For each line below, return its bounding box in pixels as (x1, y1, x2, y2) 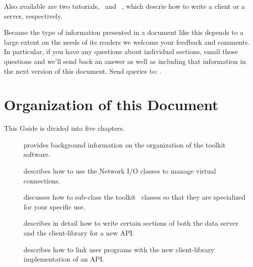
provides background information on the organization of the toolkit (24, 139, 225, 149)
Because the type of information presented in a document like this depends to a (4, 27, 244, 37)
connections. (24, 175, 60, 185)
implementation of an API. (24, 254, 105, 264)
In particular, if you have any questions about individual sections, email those (4, 46, 238, 57)
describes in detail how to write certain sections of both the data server (24, 218, 238, 228)
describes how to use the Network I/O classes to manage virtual (24, 166, 216, 176)
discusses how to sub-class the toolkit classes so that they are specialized (24, 192, 246, 202)
